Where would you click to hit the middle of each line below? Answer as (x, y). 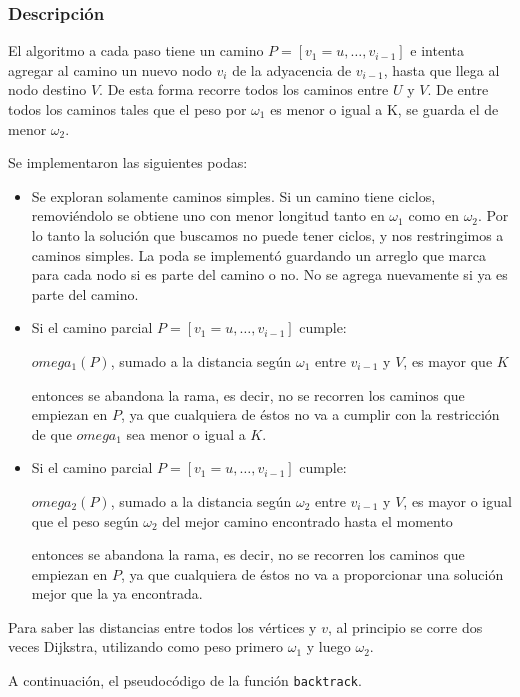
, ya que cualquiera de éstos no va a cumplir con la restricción (310, 414)
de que (51, 433)
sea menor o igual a (186, 433)
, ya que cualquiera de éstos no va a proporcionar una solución (312, 573)
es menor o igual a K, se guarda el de (384, 109)
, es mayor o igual (457, 500)
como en (433, 215)
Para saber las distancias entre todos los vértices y (162, 626)
